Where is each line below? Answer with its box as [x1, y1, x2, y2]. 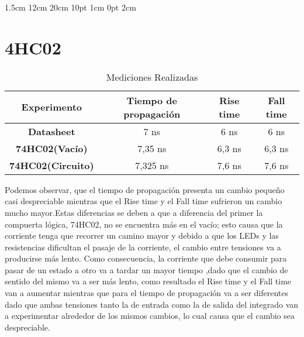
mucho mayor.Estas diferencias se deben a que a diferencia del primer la [5, 206, 263, 218]
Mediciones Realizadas [106, 70, 198, 84]
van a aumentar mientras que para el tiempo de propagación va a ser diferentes [5, 287, 288, 299]
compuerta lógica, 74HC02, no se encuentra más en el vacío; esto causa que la [5, 218, 283, 230]
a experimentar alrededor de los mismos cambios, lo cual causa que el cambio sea [5, 310, 295, 322]
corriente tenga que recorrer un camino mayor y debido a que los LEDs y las [5, 229, 279, 242]
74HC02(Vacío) [16, 141, 88, 155]
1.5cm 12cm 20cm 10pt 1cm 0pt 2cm [5, 1, 136, 13]
